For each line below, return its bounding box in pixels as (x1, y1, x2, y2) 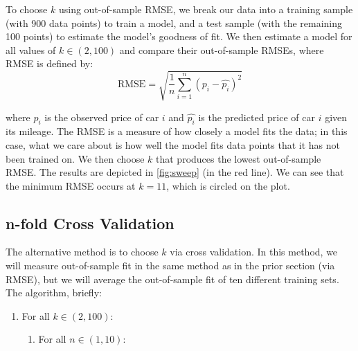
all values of (6, 42, 56, 57)
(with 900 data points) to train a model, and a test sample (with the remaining (6, 15, 343, 30)
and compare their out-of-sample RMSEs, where (119, 42, 324, 57)
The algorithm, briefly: (6, 285, 102, 300)
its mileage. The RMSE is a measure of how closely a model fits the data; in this (6, 124, 348, 138)
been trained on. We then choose (6, 151, 145, 165)
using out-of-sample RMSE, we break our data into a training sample (58, 2, 353, 16)
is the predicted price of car (198, 109, 315, 124)
